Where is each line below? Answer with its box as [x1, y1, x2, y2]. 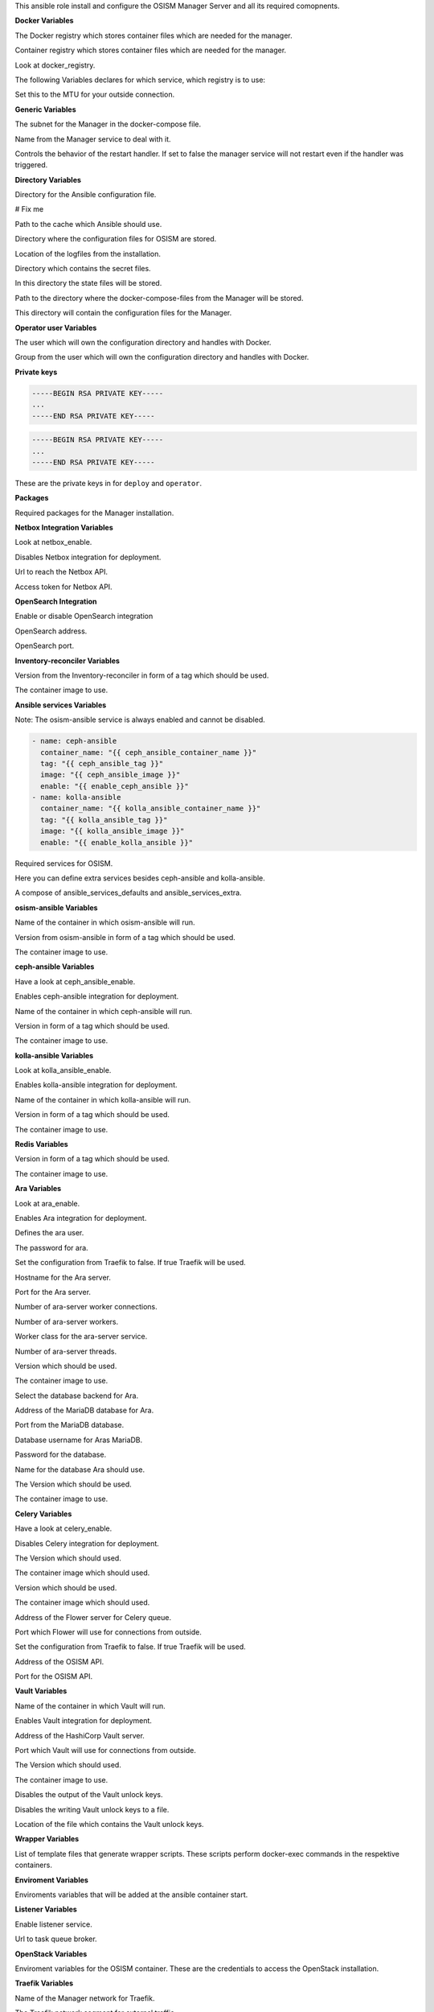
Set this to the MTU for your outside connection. [14, 89, 175, 100]
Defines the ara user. [14, 1228, 84, 1238]
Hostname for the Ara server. [14, 1272, 112, 1282]
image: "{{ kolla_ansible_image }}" [40, 827, 185, 836]
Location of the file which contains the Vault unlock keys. [14, 1820, 204, 1829]
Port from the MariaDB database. [14, 1420, 125, 1430]
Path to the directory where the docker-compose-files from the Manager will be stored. [14, 293, 304, 303]
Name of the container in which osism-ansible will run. [14, 917, 196, 927]
